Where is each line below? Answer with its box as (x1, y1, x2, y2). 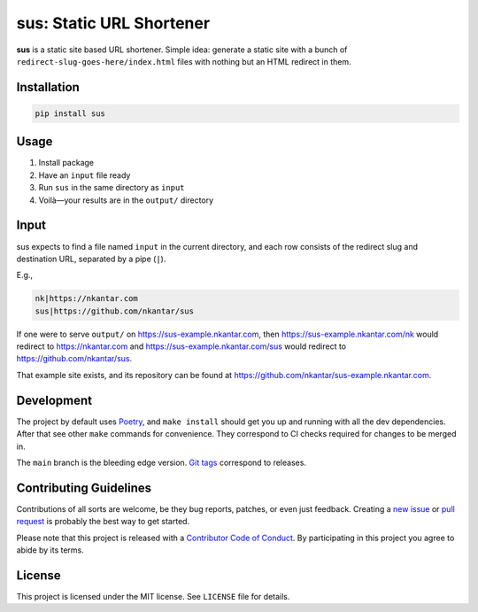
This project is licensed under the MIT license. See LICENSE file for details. (16, 591, 290, 601)
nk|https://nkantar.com (35, 293, 139, 304)
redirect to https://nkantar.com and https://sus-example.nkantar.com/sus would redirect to (16, 341, 347, 352)
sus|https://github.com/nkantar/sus (35, 306, 195, 316)
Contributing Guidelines (16, 480, 152, 495)
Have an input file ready (38, 169, 131, 181)
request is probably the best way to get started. (16, 516, 190, 527)
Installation (16, 80, 80, 95)
